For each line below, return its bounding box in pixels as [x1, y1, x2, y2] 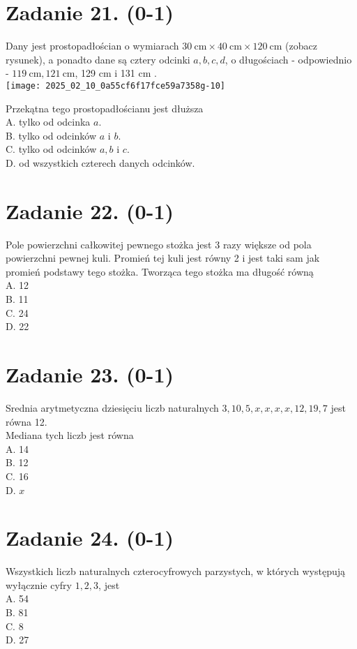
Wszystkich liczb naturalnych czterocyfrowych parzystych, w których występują [6, 564, 346, 579]
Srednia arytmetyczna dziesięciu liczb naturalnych [6, 400, 219, 415]
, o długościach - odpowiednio [225, 52, 352, 66]
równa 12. [6, 414, 47, 428]
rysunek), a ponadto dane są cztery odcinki [6, 52, 190, 66]
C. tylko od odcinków [6, 142, 97, 156]
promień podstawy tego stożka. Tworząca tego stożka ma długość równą [6, 264, 314, 278]
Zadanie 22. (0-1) [6, 196, 174, 225]
